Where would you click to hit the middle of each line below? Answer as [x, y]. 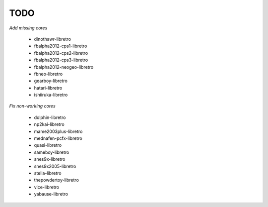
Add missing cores [28, 28]
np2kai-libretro [49, 124]
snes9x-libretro [50, 159]
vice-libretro [47, 187]
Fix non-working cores [32, 106]
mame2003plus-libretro [58, 131]
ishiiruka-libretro [51, 95]
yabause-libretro [51, 194]
